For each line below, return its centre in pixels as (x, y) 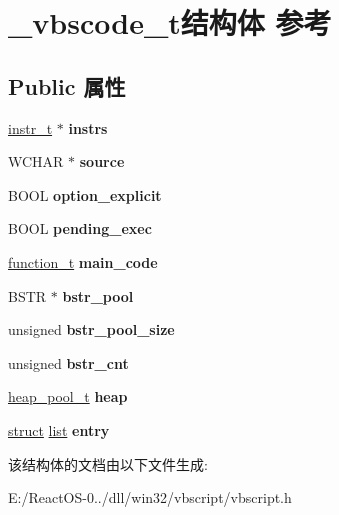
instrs (88, 127)
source (102, 161)
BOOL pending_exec (80, 228)
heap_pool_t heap (68, 396)
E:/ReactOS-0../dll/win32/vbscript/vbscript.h (150, 497)
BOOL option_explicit (85, 194)
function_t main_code (83, 261)
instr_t (30, 127)
